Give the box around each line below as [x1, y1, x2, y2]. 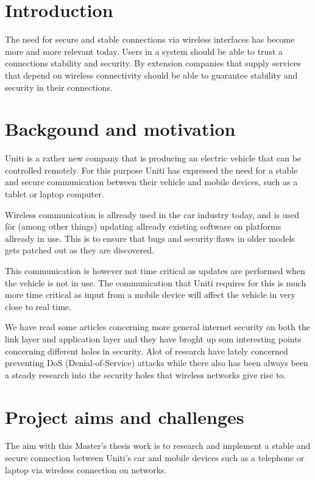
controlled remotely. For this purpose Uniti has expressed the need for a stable [5, 163, 298, 176]
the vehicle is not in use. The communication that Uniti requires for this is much [5, 276, 306, 289]
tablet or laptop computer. [5, 188, 104, 200]
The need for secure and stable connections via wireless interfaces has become [5, 33, 295, 46]
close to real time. [5, 300, 71, 312]
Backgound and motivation [5, 116, 236, 141]
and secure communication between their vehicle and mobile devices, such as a [5, 175, 298, 188]
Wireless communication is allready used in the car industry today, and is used [5, 208, 299, 221]
